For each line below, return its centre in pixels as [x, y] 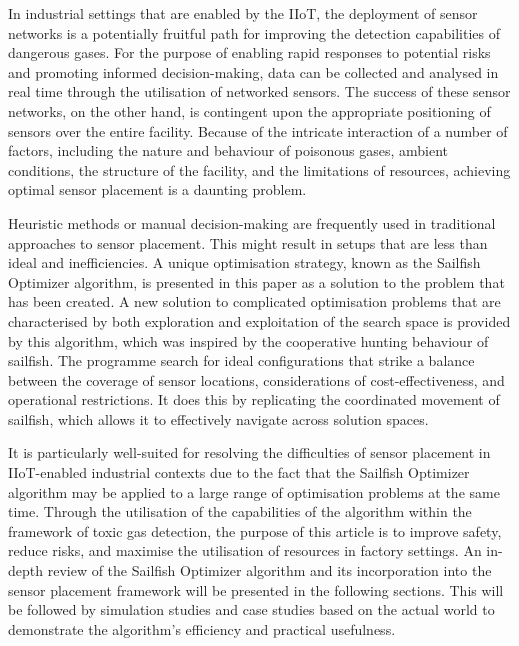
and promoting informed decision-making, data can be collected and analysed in [253, 71]
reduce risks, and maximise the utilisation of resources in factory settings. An [245, 550]
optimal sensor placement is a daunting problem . [157, 189]
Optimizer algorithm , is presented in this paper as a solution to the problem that [256, 281]
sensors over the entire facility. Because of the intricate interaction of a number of [258, 130]
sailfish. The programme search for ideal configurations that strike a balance [241, 360]
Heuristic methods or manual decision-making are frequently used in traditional [252, 222]
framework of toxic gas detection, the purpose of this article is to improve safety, [255, 530]
